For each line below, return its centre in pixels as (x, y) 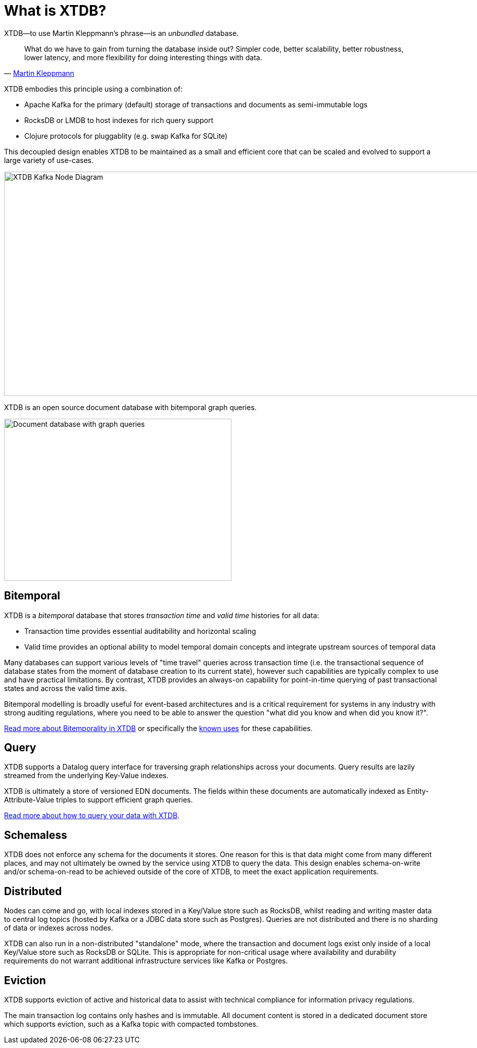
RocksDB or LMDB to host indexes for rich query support (119, 120)
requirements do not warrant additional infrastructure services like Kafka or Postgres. (146, 961)
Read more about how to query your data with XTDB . (92, 816)
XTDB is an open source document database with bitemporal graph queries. (130, 407)
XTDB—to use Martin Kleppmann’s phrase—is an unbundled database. (122, 33)
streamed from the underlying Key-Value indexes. (86, 776)
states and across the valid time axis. (66, 688)
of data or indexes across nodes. (59, 928)
